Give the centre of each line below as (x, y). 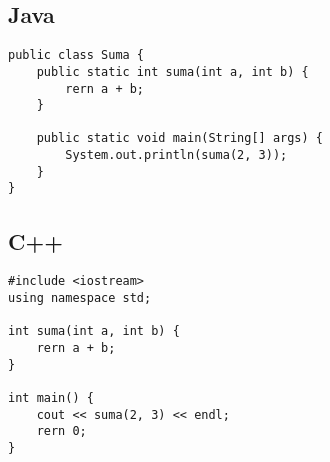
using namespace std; (80, 297)
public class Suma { (76, 55)
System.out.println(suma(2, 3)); (176, 155)
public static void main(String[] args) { (179, 138)
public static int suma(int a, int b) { (172, 71)
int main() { (51, 397)
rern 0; (61, 431)
